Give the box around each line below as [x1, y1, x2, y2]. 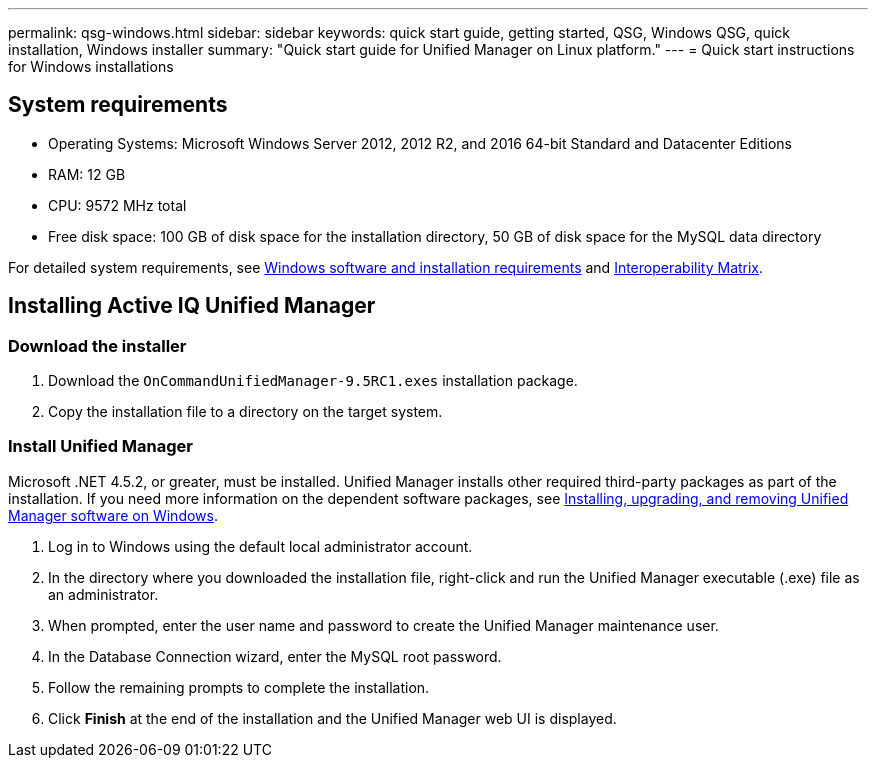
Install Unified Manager [8, 436, 194, 457]
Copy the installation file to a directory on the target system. [48, 403, 443, 421]
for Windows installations [8, 58, 174, 75]
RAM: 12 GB [48, 165, 126, 183]
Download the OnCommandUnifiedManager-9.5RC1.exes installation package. [48, 372, 578, 390]
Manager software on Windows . [8, 506, 218, 524]
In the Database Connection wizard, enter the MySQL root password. [48, 647, 502, 665]
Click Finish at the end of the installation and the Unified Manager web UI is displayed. [48, 709, 617, 727]
